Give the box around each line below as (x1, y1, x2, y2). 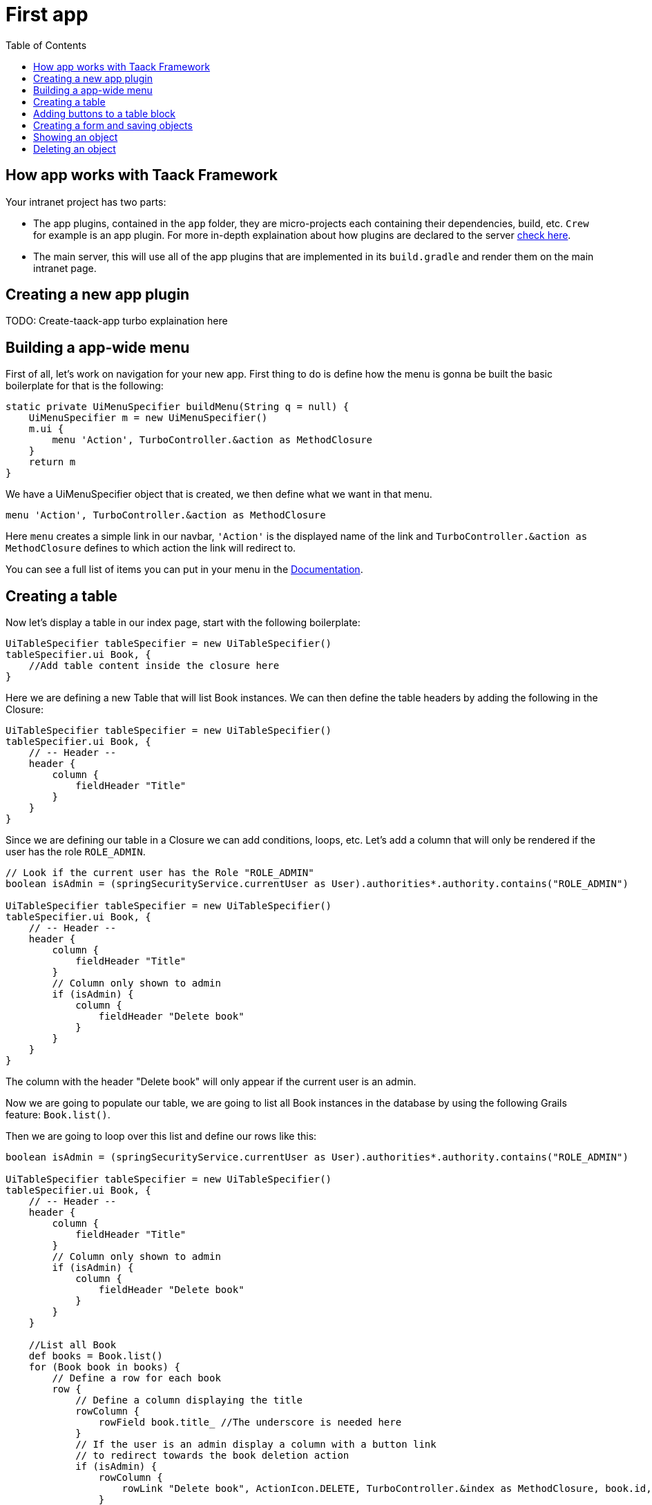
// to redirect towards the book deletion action (75, 1450, 349, 1462)
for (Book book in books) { (28, 1361, 180, 1373)
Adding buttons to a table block (33, 107, 176, 119)
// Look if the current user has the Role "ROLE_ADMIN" (6, 867, 314, 879)
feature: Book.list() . (6, 1109, 111, 1121)
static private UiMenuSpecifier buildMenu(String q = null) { (6, 401, 349, 413)
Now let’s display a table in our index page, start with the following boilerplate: (6, 616, 361, 629)
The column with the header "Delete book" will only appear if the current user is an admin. (6, 1076, 416, 1088)
